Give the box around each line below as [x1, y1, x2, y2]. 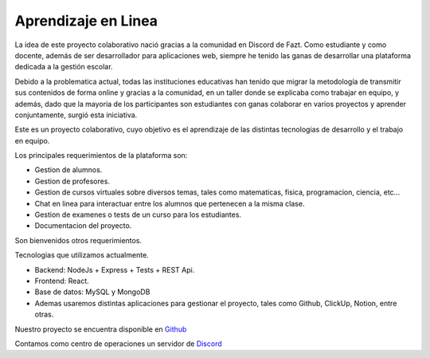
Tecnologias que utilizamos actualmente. [14, 250, 149, 260]
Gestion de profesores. [34, 176, 111, 186]
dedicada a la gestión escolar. [14, 62, 113, 72]
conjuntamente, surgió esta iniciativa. [14, 110, 138, 120]
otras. [34, 309, 54, 319]
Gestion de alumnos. [34, 165, 103, 175]
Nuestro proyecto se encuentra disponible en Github [14, 324, 187, 334]
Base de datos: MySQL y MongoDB [34, 287, 150, 297]
